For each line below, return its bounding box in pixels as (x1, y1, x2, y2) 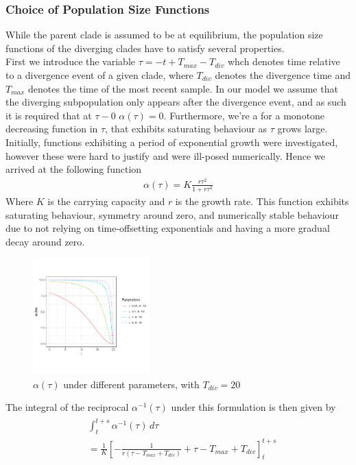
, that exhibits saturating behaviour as (105, 121, 268, 136)
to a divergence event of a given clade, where (5, 68, 193, 82)
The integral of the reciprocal (5, 400, 129, 414)
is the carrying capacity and (47, 193, 165, 208)
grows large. (277, 121, 328, 136)
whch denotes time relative (227, 54, 340, 69)
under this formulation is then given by (171, 400, 336, 414)
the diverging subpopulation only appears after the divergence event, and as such (5, 95, 346, 109)
